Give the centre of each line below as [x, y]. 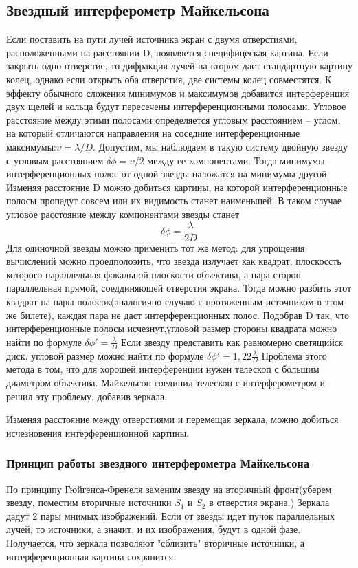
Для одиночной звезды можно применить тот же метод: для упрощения [156, 247]
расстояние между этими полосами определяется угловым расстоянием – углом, [174, 119]
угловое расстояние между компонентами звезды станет [123, 214]
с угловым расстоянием [55, 160]
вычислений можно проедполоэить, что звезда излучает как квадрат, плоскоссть [174, 261]
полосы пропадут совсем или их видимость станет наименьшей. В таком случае [174, 200]
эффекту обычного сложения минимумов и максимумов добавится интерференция [178, 92]
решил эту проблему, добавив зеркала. [87, 396]
